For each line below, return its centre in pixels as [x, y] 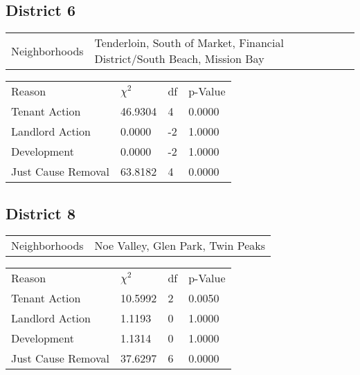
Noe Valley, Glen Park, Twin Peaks [180, 246]
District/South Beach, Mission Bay [179, 59]
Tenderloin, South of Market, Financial [189, 43]
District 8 [41, 213]
